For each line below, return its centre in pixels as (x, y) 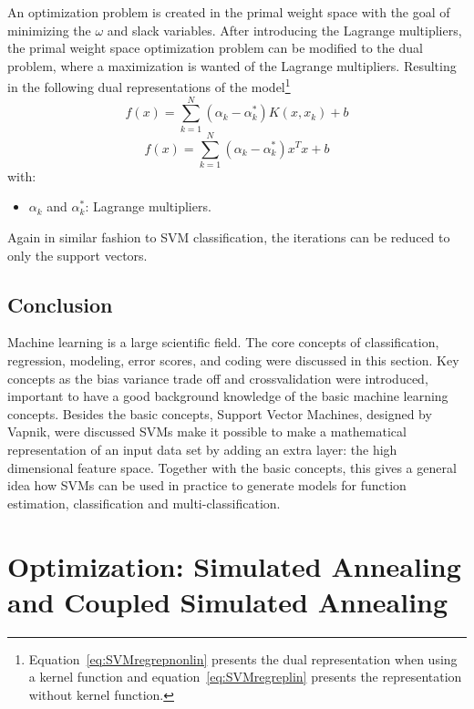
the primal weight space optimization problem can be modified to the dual (215, 48)
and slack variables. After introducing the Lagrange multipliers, (284, 30)
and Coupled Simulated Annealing (228, 601)
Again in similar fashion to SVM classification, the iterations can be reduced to (229, 237)
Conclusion (60, 304)
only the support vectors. (77, 255)
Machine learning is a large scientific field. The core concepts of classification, (223, 342)
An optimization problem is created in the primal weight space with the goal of (229, 12)
